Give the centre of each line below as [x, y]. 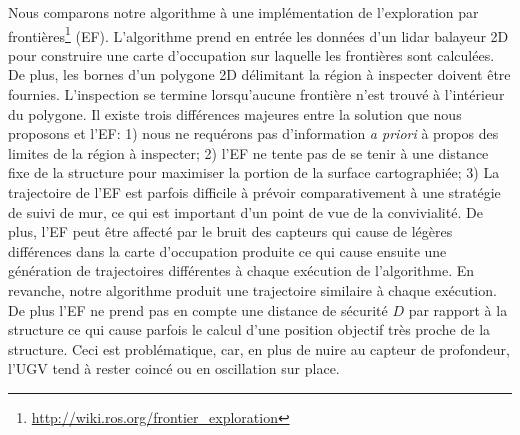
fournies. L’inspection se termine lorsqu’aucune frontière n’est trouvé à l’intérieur [256, 94]
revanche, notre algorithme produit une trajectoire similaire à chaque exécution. [252, 289]
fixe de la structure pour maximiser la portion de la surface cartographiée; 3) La [254, 172]
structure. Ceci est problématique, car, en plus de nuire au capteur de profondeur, [259, 348]
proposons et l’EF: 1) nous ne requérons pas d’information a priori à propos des [253, 133]
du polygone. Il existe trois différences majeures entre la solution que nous [235, 113]
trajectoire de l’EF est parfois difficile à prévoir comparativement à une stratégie [254, 192]
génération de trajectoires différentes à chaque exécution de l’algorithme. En [241, 270]
